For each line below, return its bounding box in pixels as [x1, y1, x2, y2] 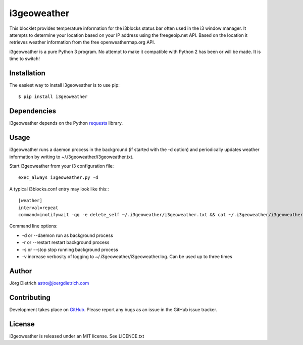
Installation [9, 69, 45, 77]
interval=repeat [18, 205, 59, 211]
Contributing [9, 293, 50, 302]
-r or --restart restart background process [22, 239, 110, 245]
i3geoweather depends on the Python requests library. [9, 120, 123, 126]
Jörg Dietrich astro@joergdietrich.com [9, 280, 89, 286]
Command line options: [9, 223, 58, 229]
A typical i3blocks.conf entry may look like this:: [9, 186, 109, 192]
